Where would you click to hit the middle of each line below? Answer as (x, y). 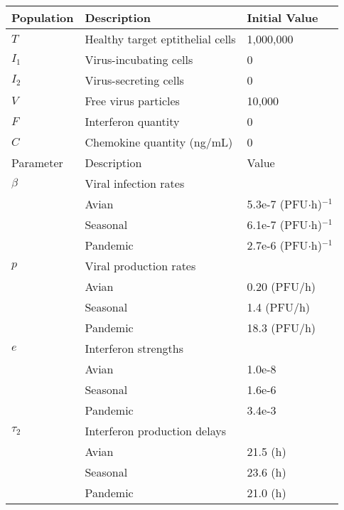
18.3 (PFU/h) (281, 328)
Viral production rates (140, 266)
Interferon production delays (155, 431)
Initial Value (283, 17)
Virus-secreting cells (134, 80)
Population (43, 17)
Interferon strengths (134, 348)
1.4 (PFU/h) (279, 307)
